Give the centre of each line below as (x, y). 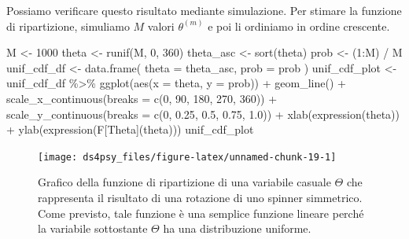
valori (161, 26)
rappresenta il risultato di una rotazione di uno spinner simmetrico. (200, 197)
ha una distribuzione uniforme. (237, 228)
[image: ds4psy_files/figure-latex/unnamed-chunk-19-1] (187, 157)
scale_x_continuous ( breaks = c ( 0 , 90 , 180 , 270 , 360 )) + (142, 98)
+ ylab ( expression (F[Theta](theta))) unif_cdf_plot (130, 129)
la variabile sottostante (93, 228)
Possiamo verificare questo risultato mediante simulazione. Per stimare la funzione (204, 10)
